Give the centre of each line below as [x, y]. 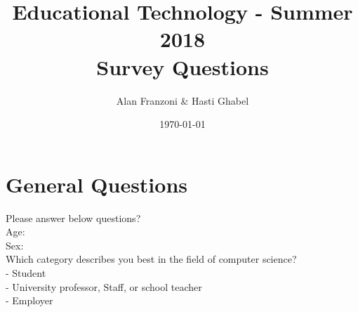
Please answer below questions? [73, 217]
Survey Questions [183, 66]
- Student [26, 273]
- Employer [29, 300]
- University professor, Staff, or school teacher [104, 286]
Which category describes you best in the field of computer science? [151, 259]
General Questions [97, 184]
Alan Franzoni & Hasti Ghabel [183, 100]
